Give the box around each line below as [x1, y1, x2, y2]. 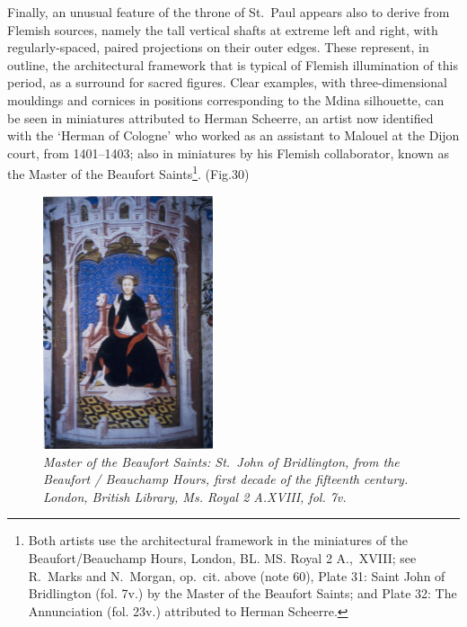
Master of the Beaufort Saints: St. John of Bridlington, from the [43, 452, 400, 470]
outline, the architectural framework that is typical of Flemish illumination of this [7, 55, 458, 74]
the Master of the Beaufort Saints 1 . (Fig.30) [7, 162, 250, 183]
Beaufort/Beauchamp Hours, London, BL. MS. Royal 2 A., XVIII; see [28, 549, 417, 568]
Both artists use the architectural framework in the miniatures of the [28, 531, 409, 550]
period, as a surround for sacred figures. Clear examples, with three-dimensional [7, 73, 448, 92]
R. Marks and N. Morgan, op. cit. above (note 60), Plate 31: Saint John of [28, 566, 445, 585]
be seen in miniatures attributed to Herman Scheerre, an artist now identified [7, 108, 434, 127]
